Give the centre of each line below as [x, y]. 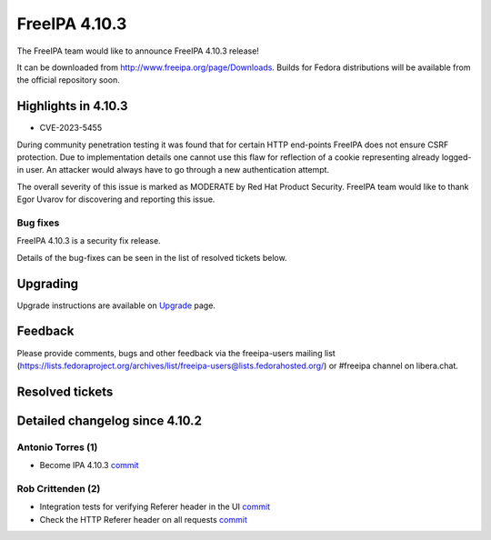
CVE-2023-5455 [71, 128]
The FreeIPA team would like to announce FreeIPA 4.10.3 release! [138, 51]
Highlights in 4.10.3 [72, 106]
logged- [456, 157]
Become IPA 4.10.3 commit [90, 465]
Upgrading [48, 283]
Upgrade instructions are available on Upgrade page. [116, 305]
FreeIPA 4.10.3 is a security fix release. [89, 241]
